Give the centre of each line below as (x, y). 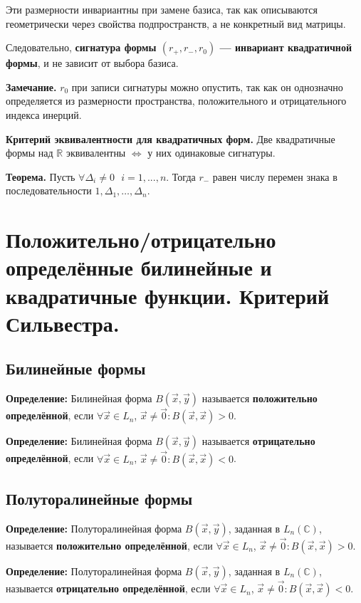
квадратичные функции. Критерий (168, 295)
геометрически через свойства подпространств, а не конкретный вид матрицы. (176, 23)
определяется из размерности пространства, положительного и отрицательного (176, 101)
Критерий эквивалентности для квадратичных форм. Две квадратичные (171, 138)
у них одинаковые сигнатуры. (211, 153)
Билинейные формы (76, 368)
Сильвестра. (63, 323)
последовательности (49, 190)
